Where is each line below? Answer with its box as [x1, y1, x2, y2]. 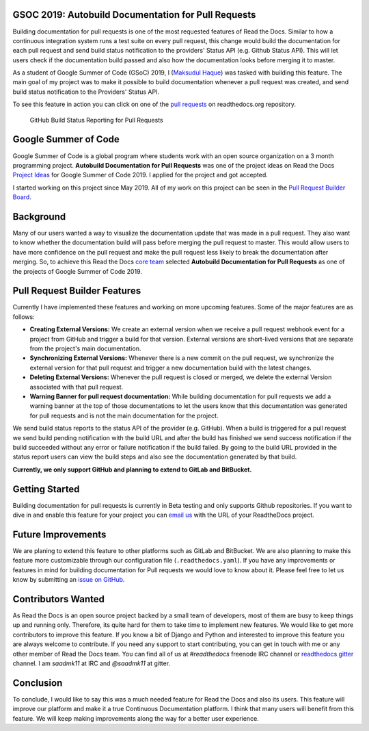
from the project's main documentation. [29, 344, 141, 352]
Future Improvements [12, 528, 107, 540]
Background [12, 211, 66, 222]
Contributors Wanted [12, 593, 105, 605]
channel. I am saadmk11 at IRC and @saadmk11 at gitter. [12, 659, 171, 667]
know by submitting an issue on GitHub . [12, 576, 125, 584]
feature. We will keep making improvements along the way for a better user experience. [12, 714, 259, 722]
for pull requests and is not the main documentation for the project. [29, 411, 219, 420]
